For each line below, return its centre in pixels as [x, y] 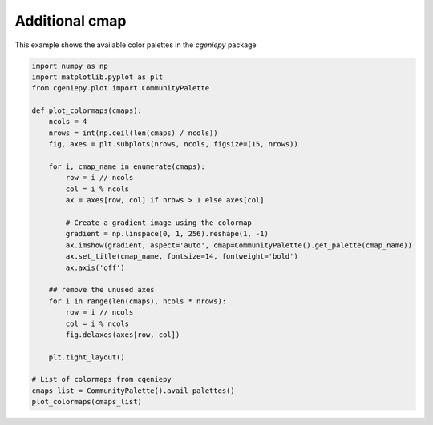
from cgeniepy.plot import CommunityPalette [121, 88]
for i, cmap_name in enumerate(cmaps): [127, 167]
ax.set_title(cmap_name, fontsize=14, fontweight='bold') [182, 257]
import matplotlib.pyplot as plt [97, 77]
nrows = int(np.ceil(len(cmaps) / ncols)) [133, 133]
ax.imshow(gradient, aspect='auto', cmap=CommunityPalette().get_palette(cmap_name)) [239, 245]
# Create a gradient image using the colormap [158, 223]
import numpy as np [70, 66]
